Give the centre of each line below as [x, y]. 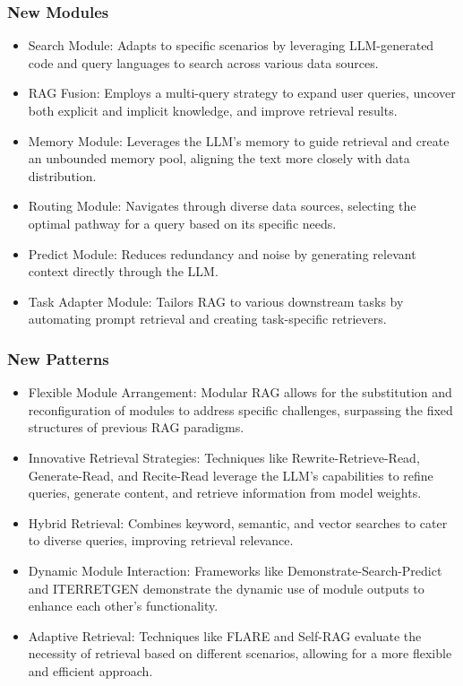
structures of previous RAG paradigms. [136, 427]
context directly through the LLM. [123, 271]
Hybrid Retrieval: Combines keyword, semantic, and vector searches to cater [238, 522]
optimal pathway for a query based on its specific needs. [182, 223]
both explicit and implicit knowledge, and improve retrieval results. [213, 110]
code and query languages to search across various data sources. [203, 62]
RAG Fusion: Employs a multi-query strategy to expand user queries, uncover [242, 93]
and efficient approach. [90, 670]
